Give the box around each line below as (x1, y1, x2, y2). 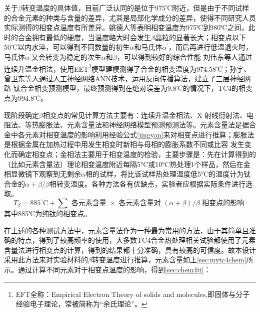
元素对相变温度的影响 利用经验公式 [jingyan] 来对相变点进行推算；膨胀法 (24, 129, 254, 139)
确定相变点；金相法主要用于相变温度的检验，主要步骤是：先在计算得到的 (17, 148, 256, 159)
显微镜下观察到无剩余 (10, 169, 81, 179)
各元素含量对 (118, 199, 161, 207)
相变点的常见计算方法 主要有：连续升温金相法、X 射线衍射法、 (42, 109, 247, 120)
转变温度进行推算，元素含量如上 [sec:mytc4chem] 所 (91, 254, 253, 265)
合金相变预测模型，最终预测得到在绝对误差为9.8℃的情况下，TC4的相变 (20, 83, 252, 93)
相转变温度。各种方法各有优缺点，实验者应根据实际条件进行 (49, 178, 245, 189)
